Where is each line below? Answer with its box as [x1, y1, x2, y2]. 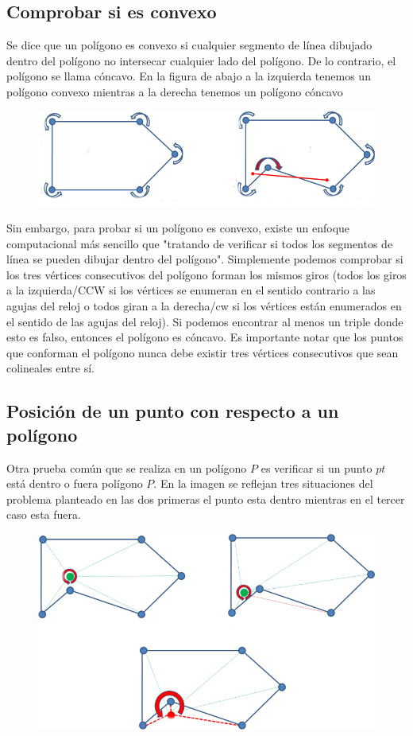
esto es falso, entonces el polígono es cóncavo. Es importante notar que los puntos [6, 329, 403, 345]
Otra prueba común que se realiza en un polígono [6, 459, 247, 476]
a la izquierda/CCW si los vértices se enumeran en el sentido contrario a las [6, 282, 376, 298]
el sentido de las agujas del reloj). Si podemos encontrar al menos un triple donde [6, 313, 403, 329]
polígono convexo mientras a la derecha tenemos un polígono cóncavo [6, 83, 343, 99]
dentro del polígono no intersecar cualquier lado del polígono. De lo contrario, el [6, 52, 396, 68]
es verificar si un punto [261, 459, 372, 476]
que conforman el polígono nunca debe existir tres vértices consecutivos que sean [6, 344, 399, 360]
